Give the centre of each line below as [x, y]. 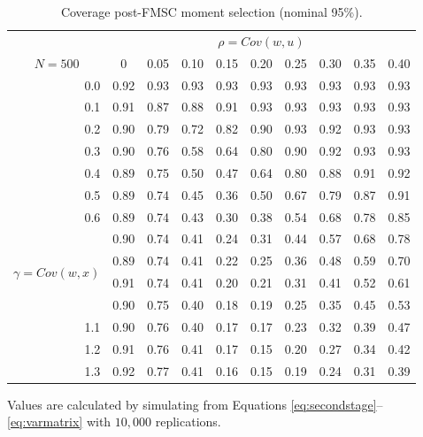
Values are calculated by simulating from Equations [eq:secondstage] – [195, 404]
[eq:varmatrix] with [59, 422]
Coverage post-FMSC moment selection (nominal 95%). [211, 11]
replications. [188, 422]
